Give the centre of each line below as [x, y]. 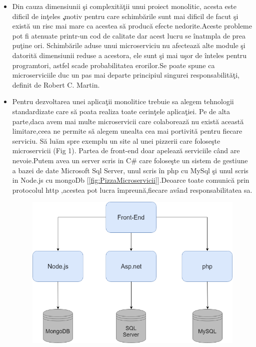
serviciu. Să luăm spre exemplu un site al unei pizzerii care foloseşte [116, 140]
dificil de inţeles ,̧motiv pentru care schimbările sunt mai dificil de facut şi [125, 16]
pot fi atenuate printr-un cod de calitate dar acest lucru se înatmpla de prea [129, 35]
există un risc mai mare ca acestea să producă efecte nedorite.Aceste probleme [132, 26]
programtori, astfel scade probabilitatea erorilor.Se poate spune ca [113, 65]
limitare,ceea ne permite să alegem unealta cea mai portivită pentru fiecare [127, 131]
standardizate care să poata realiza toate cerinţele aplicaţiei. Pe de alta [121, 111]
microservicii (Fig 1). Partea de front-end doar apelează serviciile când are [126, 150]
